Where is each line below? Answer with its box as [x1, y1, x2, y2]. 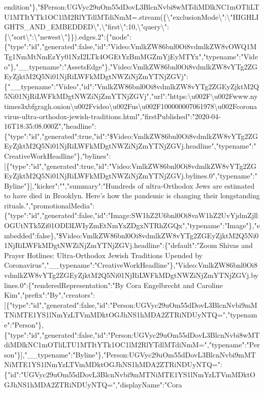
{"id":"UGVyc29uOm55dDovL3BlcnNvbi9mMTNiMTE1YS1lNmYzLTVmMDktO [4, 369, 255, 379]
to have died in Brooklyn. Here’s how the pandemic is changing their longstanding [4, 190, 260, 201]
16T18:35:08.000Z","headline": [4, 121, 96, 131]
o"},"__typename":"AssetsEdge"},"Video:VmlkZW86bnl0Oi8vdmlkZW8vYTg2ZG [4, 61, 258, 72]
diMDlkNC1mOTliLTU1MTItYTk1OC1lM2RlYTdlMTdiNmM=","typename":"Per [4, 339, 260, 350]
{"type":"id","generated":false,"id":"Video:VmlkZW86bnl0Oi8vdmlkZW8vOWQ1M [4, 41, 257, 52]
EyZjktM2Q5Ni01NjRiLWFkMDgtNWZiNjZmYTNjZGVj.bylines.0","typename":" [4, 170, 257, 181]
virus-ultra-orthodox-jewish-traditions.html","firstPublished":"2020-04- [4, 111, 221, 121]
